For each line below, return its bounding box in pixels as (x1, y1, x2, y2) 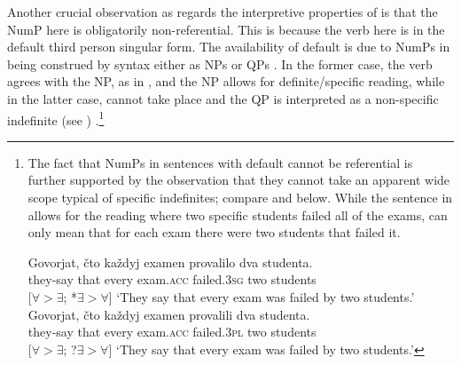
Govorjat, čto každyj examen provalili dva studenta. (27, 305, 310, 323)
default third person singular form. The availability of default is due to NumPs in (7, 37, 450, 56)
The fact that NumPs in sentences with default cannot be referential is (27, 153, 413, 171)
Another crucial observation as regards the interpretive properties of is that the (7, 3, 438, 20)
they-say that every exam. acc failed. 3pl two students (27, 322, 316, 341)
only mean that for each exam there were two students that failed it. (27, 223, 401, 242)
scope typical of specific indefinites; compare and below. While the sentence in (27, 188, 453, 206)
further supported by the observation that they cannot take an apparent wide (27, 171, 450, 189)
